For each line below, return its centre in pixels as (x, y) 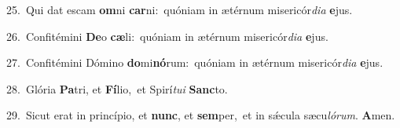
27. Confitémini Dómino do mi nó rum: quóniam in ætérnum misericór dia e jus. (195, 62)
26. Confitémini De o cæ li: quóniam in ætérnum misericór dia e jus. (167, 36)
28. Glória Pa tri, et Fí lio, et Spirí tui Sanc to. (117, 88)
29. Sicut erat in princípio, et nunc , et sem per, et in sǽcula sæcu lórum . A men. (201, 115)
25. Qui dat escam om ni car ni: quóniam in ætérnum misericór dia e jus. (180, 9)
